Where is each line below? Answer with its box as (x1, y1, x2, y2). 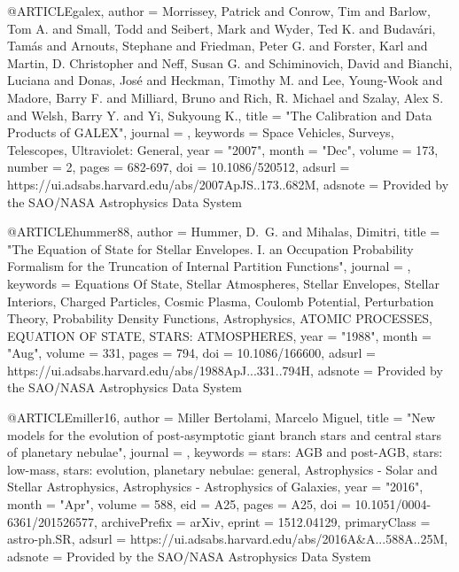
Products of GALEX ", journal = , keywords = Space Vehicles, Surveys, (7, 123, 394, 142)
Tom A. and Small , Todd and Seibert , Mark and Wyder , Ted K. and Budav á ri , (7, 19, 436, 37)
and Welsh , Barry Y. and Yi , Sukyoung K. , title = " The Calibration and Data (7, 105, 432, 124)
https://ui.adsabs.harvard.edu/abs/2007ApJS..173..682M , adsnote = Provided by (7, 174, 449, 193)
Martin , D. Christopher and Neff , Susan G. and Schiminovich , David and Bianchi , (7, 53, 453, 72)
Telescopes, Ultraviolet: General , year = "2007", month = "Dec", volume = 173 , (7, 140, 439, 158)
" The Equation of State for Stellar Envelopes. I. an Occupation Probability (7, 239, 414, 258)
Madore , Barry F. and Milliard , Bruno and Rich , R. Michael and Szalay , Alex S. (7, 88, 444, 106)
